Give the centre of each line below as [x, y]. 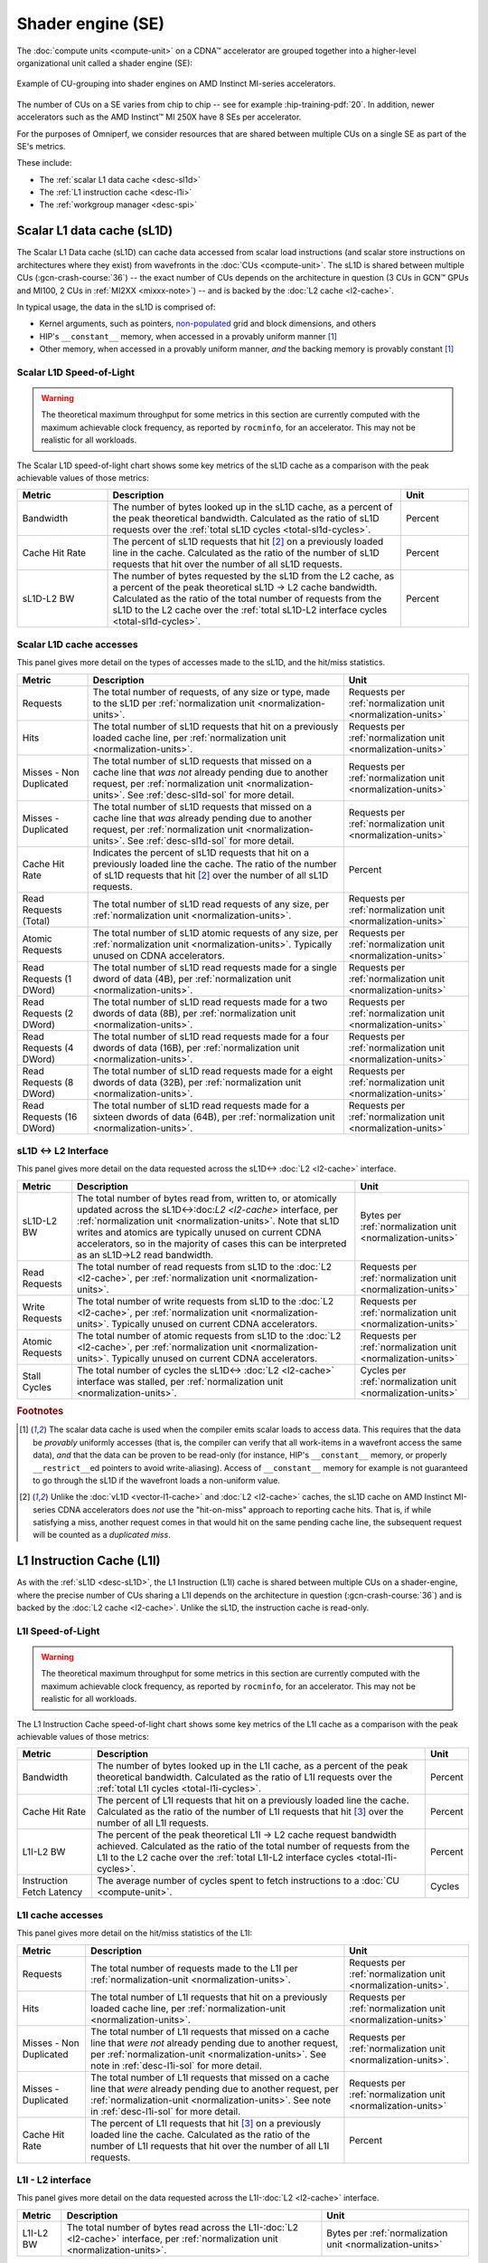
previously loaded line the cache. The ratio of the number [215, 864]
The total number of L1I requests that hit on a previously [209, 1997]
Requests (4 [48, 1047]
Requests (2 [48, 1013]
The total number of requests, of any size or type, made [211, 692]
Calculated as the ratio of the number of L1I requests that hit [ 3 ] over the [250, 1812]
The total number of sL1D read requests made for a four [211, 1036]
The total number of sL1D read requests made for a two [210, 1002]
